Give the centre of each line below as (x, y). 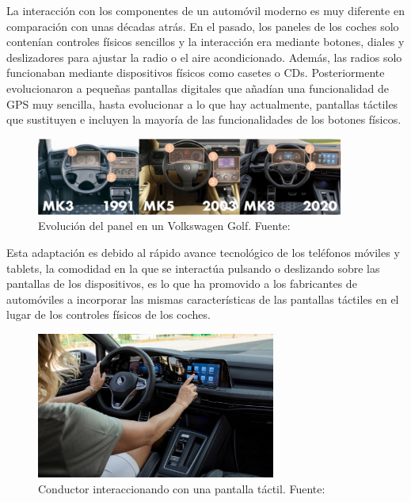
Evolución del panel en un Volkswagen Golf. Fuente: (164, 226)
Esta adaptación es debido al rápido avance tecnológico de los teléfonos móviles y (203, 253)
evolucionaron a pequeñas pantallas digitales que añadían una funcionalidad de (198, 88)
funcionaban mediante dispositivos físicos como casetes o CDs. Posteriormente (196, 73)
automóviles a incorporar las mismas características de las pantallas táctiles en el (203, 299)
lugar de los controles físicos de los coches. (108, 314)
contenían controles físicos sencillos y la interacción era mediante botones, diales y (205, 42)
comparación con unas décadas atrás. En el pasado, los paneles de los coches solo (203, 26)
